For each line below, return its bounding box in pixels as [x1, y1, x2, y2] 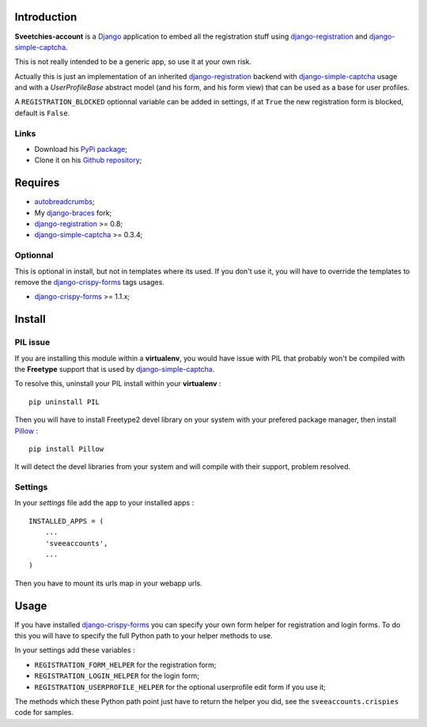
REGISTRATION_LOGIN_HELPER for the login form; [34, 671, 200, 680]
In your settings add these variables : [14, 646, 135, 655]
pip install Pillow [28, 444, 104, 453]
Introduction [14, 10, 77, 24]
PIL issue [14, 337, 51, 348]
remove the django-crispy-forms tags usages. [14, 278, 165, 286]
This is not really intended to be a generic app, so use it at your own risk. [14, 57, 252, 66]
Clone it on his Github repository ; [34, 155, 142, 165]
